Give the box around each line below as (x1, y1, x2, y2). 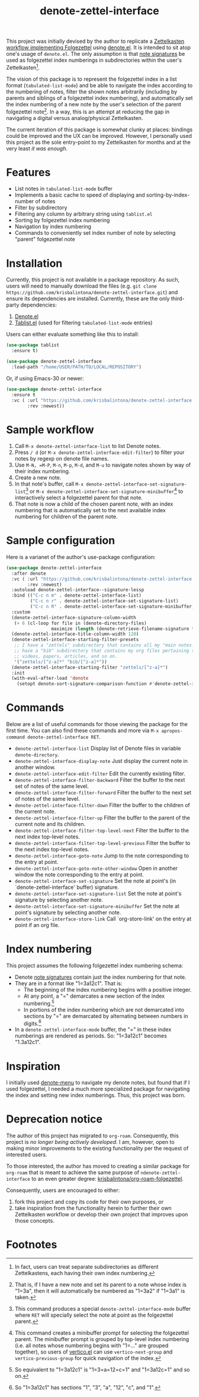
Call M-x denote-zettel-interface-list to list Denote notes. (14, 443, 161, 450)
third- (171, 295, 185, 302)
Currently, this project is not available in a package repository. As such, (6, 276, 179, 283)
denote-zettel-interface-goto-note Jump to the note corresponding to (14, 852, 190, 859)
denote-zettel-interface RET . (27, 733, 101, 740)
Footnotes (6, 1238, 57, 1251)
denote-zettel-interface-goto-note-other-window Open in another (14, 865, 178, 872)
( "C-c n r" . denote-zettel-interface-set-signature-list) (30, 598, 179, 604)
